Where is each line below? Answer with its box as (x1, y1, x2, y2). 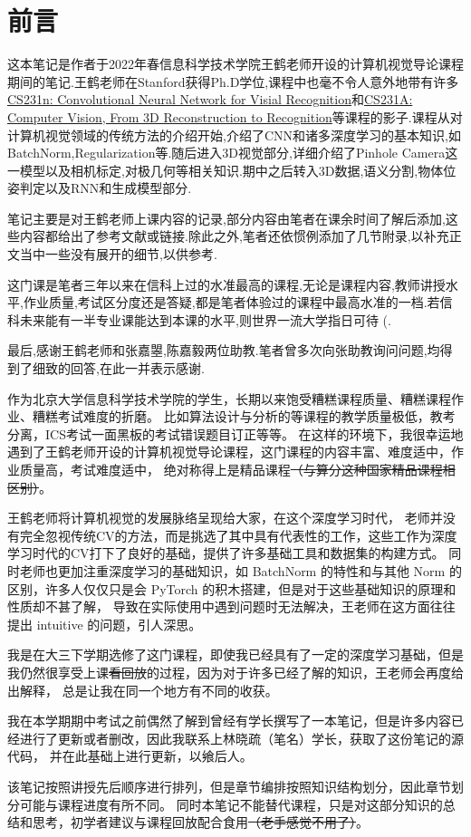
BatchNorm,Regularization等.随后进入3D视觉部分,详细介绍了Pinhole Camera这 (7, 143, 458, 162)
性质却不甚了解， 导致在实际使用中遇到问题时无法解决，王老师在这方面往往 (7, 597, 456, 616)
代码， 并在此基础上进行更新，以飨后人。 (7, 746, 253, 765)
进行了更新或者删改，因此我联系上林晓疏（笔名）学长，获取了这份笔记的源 (19, 728, 464, 747)
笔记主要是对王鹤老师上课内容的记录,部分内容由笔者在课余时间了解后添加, (7, 208, 446, 227)
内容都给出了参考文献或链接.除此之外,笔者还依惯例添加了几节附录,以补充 (19, 226, 449, 245)
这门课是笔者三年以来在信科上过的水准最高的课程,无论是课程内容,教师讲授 (7, 274, 446, 293)
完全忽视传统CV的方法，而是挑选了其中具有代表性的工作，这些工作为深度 (19, 525, 457, 544)
